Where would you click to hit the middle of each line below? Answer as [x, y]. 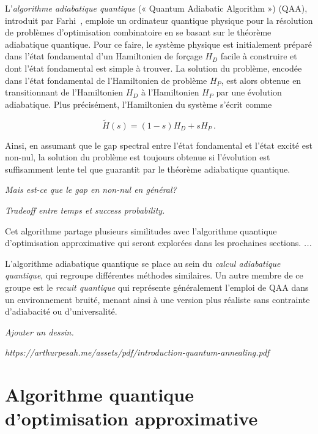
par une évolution [249, 92]
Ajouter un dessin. [39, 331]
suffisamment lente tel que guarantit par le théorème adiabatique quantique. [148, 169]
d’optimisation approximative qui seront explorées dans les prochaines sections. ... [158, 243]
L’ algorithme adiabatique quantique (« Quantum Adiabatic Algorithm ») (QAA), [156, 8]
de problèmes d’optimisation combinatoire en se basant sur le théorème [138, 32]
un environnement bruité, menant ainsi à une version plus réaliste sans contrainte [157, 299]
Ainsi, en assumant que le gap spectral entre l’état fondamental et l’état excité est [159, 145]
